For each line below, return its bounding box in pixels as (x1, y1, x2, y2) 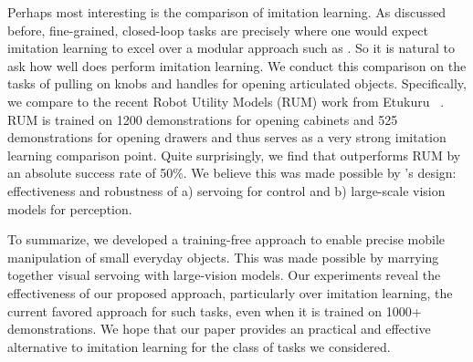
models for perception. (7, 199, 132, 218)
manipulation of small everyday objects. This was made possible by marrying (7, 247, 439, 266)
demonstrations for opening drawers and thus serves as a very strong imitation (7, 128, 447, 147)
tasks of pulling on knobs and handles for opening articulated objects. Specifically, (7, 74, 467, 93)
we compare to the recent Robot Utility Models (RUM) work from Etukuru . (7, 91, 445, 110)
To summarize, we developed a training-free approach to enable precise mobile (7, 230, 446, 249)
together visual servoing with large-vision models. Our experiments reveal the (7, 265, 441, 284)
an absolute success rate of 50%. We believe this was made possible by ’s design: (7, 163, 457, 182)
